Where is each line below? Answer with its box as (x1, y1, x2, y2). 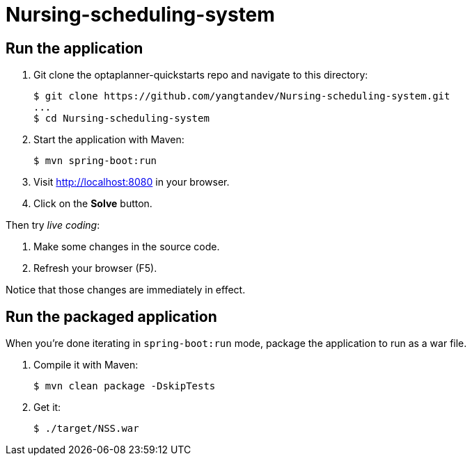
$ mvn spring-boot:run (33, 155, 157, 167)
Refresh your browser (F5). (33, 262, 157, 275)
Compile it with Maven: (33, 359, 139, 371)
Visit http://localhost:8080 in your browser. (33, 176, 230, 188)
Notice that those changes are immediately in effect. (6, 284, 246, 296)
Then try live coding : (6, 219, 100, 232)
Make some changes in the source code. (33, 241, 220, 253)
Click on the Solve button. (33, 197, 152, 210)
